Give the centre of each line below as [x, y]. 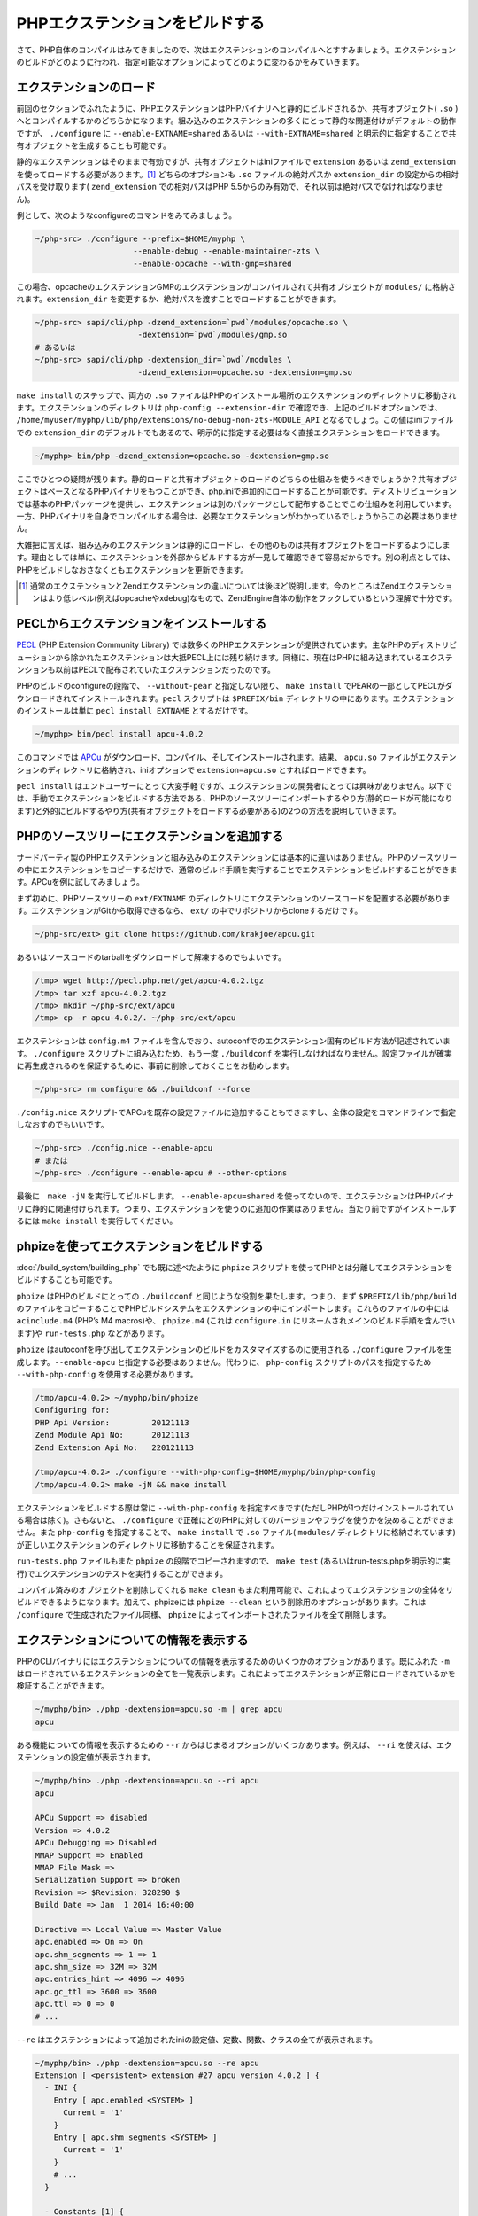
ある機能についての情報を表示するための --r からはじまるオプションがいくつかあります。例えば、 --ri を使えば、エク [234, 1744]
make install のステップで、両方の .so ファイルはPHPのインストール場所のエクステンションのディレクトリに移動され [236, 395]
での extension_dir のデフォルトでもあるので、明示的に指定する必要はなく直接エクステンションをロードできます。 [231, 432]
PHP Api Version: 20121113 [112, 1422]
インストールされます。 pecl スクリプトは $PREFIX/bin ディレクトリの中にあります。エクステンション [266, 698]
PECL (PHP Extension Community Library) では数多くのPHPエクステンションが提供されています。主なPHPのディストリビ [237, 645]
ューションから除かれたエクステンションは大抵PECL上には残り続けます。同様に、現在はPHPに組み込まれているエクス [231, 657]
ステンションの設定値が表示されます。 [86, 1757]
